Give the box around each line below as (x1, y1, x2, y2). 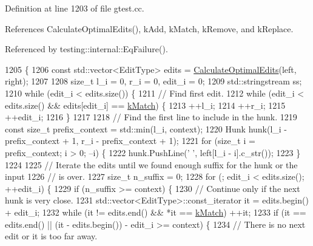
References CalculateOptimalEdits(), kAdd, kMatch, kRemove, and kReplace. (5, 22, 294, 35)
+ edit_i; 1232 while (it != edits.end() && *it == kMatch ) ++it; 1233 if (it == (5, 205, 306, 218)
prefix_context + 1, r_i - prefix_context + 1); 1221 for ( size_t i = (5, 134, 255, 147)
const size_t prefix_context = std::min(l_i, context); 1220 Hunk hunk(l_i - (5, 122, 288, 135)
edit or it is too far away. (5, 230, 98, 242)
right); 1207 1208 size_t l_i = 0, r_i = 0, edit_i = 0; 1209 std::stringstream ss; (5, 75, 302, 87)
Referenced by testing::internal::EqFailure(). (5, 43, 168, 55)
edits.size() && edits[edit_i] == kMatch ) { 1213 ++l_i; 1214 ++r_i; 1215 (5, 98, 286, 111)
